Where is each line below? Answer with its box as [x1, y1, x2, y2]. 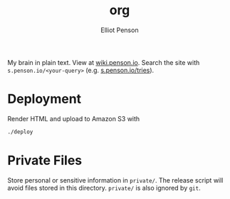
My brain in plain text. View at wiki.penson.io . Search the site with [7, 58, 200, 66]
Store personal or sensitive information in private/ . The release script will [7, 175, 224, 184]
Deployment [7, 91, 82, 107]
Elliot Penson [100, 26, 139, 34]
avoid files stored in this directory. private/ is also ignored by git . [7, 183, 201, 192]
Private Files [7, 152, 83, 168]
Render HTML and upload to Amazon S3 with [7, 114, 140, 123]
